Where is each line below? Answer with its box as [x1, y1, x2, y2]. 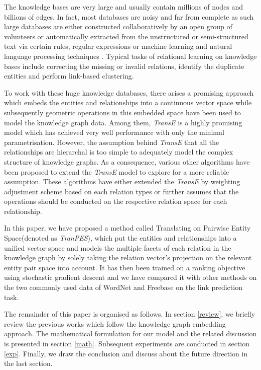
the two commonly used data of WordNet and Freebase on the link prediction [4, 282, 242, 292]
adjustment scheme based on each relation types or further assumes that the [4, 186, 239, 196]
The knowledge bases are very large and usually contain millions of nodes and [4, 2, 243, 12]
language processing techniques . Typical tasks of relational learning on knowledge [4, 50, 257, 61]
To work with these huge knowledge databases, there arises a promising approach [4, 87, 254, 98]
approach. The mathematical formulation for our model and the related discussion [4, 328, 257, 339]
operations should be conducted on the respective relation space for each [4, 196, 227, 206]
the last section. [4, 358, 53, 368]
